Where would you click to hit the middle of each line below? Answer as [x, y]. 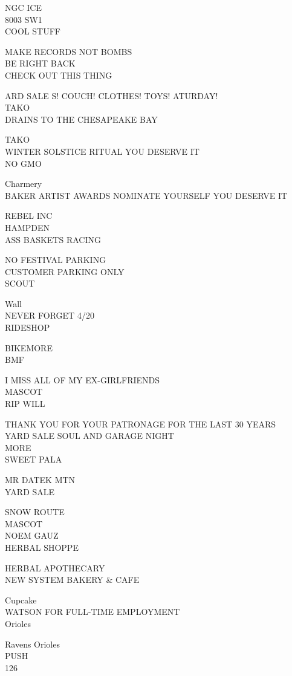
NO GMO [23, 163]
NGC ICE [23, 7]
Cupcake [21, 600]
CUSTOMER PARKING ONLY [65, 271]
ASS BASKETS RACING [53, 239]
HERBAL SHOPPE [42, 547]
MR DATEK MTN [40, 479]
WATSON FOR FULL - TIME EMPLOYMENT [92, 612]
